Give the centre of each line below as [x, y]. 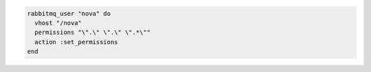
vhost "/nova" [58, 23]
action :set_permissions [76, 42]
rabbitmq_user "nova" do [69, 13]
